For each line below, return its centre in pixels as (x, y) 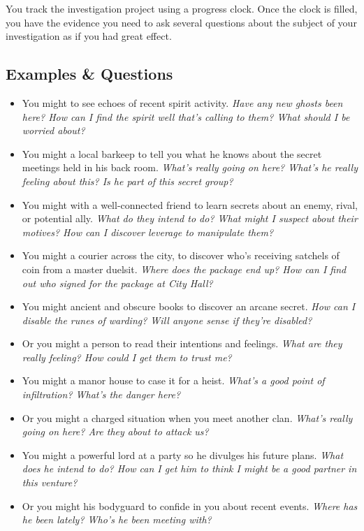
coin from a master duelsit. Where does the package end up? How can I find (184, 269)
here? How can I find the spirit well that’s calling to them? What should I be (186, 116)
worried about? (53, 130)
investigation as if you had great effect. (89, 36)
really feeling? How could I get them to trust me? (127, 357)
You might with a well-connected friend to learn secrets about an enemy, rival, (190, 204)
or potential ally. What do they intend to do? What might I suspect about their (190, 218)
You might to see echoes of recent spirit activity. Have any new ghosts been (182, 102)
